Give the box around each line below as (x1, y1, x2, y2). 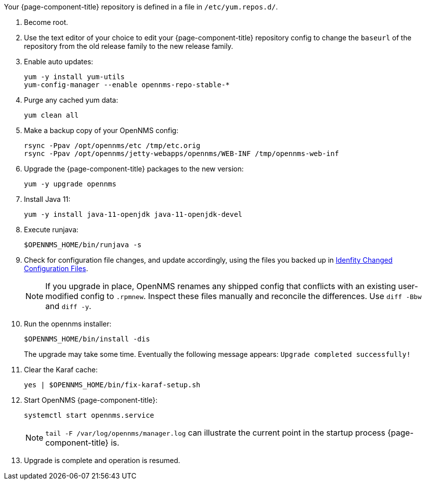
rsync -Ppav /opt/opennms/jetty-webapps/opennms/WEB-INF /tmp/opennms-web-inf (24, 150, 339, 158)
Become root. (24, 18, 68, 26)
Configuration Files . (24, 264, 88, 273)
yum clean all (24, 111, 79, 119)
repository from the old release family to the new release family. (24, 42, 233, 50)
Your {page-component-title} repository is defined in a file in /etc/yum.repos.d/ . (4, 2, 278, 11)
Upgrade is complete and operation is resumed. (24, 456, 180, 465)
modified (45, 291, 79, 301)
